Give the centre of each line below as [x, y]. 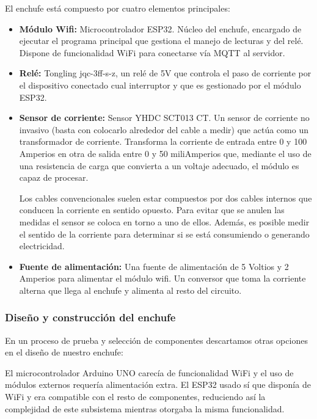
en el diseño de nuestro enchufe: [64, 352]
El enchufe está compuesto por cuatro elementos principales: [118, 8]
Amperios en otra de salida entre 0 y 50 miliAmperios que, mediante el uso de [165, 153]
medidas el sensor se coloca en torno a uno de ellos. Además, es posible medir [164, 221]
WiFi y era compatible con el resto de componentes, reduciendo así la [135, 397]
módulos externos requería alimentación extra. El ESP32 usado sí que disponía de [158, 384]
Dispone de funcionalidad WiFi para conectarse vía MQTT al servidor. [152, 52]
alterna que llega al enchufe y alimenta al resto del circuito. [130, 290]
